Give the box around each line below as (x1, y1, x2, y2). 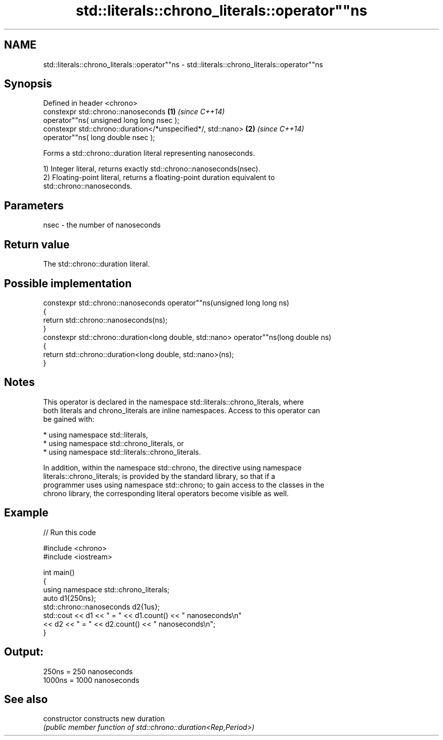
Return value (4, 238, 70, 251)
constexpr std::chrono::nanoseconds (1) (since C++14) (43, 107, 225, 116)
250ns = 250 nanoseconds (43, 667, 133, 676)
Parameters (4, 199, 64, 212)
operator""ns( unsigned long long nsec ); (43, 116, 180, 125)
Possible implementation (4, 277, 132, 290)
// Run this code (43, 528, 96, 537)
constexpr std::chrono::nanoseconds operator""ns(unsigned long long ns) (43, 298, 289, 307)
